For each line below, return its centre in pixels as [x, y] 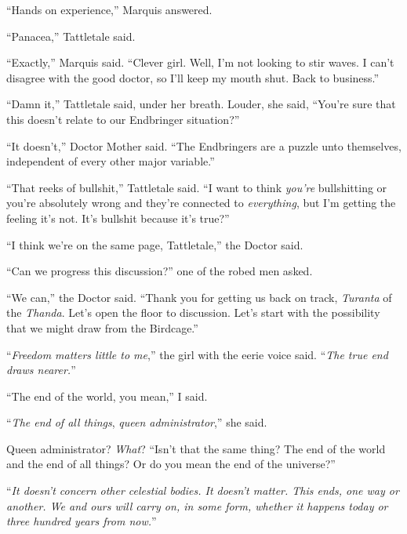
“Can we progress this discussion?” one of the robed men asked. [160, 271]
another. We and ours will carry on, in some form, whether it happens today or [197, 505]
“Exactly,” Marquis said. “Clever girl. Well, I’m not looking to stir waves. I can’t [200, 62]
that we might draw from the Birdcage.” [102, 327]
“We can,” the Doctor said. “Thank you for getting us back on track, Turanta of [199, 297]
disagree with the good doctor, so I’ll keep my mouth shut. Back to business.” [193, 77]
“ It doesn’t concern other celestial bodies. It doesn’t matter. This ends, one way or [203, 490]
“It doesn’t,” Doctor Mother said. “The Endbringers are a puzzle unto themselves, [204, 145]
